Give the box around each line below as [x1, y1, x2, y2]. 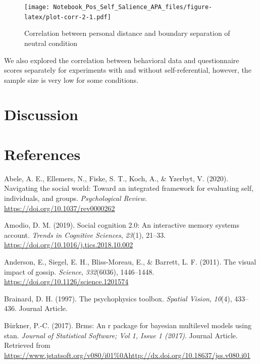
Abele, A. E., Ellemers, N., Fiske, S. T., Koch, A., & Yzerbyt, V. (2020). [4, 173, 229, 183]
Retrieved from [4, 340, 50, 350]
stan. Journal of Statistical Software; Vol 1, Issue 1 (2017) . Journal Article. [4, 330, 238, 340]
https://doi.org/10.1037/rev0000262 [4, 202, 115, 213]
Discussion [4, 104, 78, 125]
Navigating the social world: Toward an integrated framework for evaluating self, [4, 183, 253, 193]
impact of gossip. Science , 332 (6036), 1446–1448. [4, 266, 154, 277]
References [4, 143, 81, 164]
